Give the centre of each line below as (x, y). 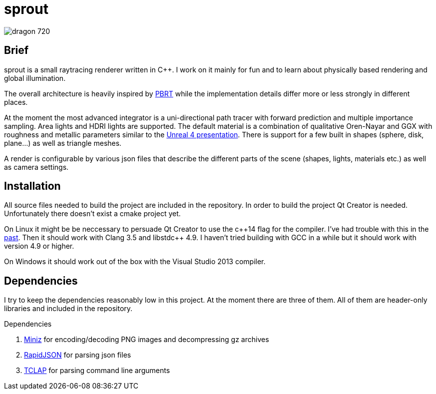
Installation (32, 186)
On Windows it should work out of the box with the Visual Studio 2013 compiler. (135, 262)
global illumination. (35, 78)
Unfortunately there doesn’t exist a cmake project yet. (92, 214)
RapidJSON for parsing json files (78, 355)
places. (16, 102)
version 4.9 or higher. (39, 246)
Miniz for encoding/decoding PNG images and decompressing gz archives (147, 340)
